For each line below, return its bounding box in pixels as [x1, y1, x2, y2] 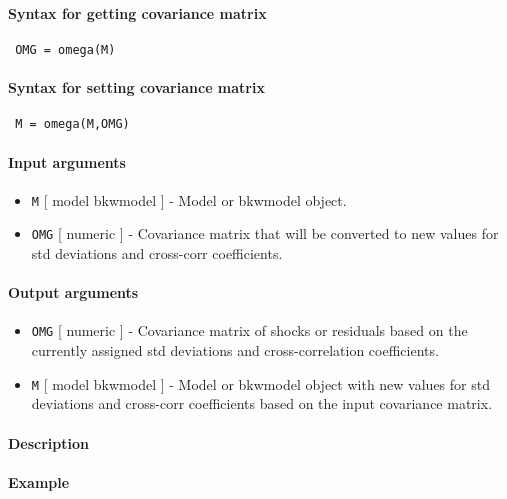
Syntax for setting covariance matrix [8, 77, 265, 98]
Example [8, 471, 70, 492]
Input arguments [8, 151, 126, 172]
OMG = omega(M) [15, 42, 116, 57]
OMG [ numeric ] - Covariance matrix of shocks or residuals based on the [31, 320, 468, 341]
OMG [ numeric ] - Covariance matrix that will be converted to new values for [31, 223, 499, 244]
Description [8, 432, 90, 453]
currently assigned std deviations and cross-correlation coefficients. [31, 340, 439, 361]
